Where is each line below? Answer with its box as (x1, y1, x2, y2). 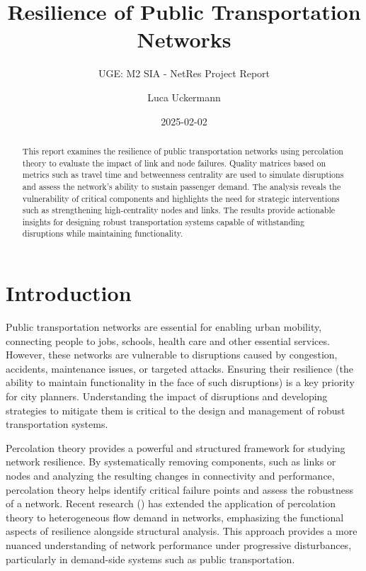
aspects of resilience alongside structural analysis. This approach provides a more (6, 524, 358, 538)
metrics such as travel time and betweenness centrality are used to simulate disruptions (22, 169, 344, 181)
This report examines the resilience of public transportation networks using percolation (22, 145, 343, 157)
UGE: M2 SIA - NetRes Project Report (98, 66, 270, 81)
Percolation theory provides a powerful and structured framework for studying (6, 440, 345, 455)
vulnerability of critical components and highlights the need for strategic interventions (22, 192, 340, 204)
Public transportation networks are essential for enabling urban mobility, (6, 320, 322, 334)
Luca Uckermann (147, 89, 221, 104)
